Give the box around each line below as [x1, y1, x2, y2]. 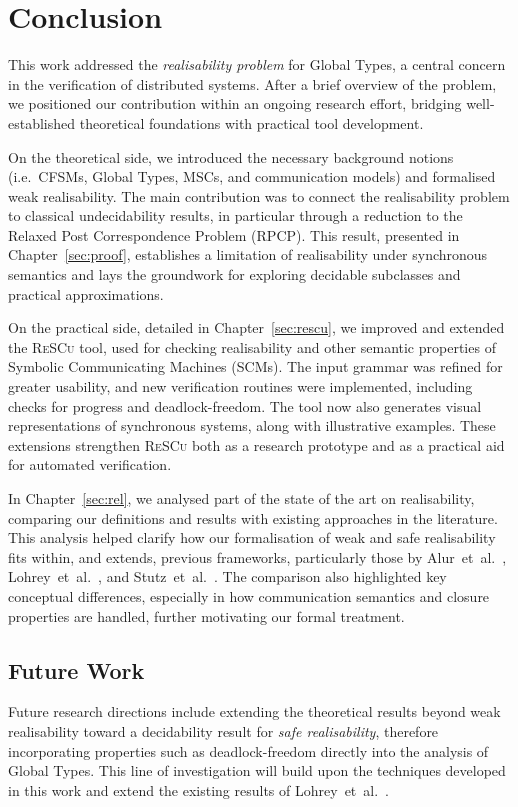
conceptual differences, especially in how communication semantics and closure [8, 585, 490, 606]
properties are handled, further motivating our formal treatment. [8, 605, 405, 626]
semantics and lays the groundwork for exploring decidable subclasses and [8, 264, 461, 285]
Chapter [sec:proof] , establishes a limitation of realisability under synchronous [8, 244, 488, 265]
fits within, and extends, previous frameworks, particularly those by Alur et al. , [8, 546, 507, 567]
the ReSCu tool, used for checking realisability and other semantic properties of [8, 336, 496, 357]
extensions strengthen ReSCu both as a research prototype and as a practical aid [8, 434, 505, 455]
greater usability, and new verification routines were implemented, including [8, 376, 473, 397]
